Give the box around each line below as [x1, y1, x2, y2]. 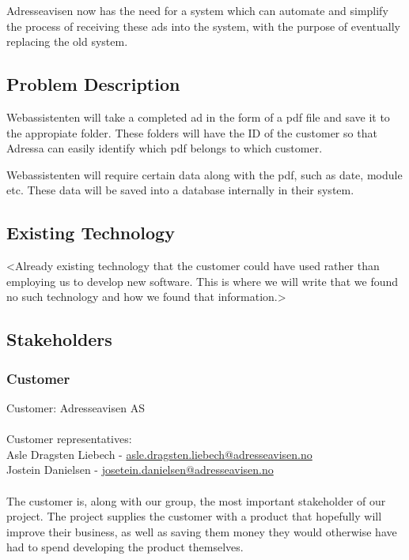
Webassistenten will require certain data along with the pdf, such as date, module [6, 166, 403, 182]
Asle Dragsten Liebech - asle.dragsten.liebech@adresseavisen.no [6, 445, 312, 462]
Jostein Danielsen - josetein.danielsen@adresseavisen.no [6, 461, 274, 478]
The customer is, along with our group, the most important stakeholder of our [6, 492, 386, 509]
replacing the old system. [6, 33, 128, 50]
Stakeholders [6, 327, 112, 351]
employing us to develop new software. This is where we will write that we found [6, 272, 399, 289]
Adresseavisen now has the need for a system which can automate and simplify [6, 2, 388, 18]
